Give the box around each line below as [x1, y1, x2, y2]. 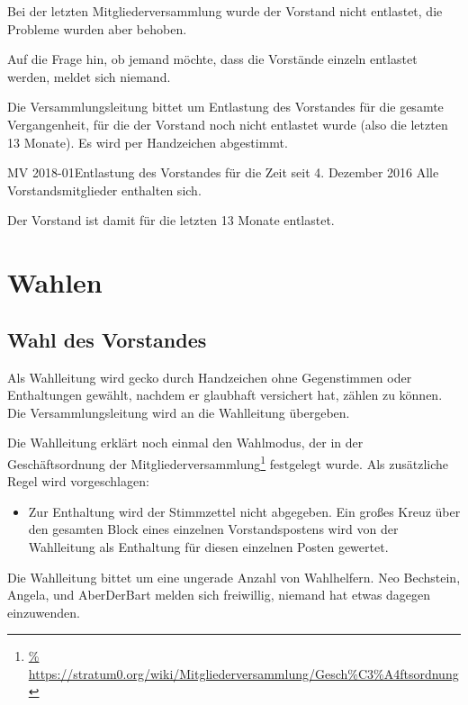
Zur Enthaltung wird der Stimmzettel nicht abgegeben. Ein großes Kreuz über [28, 502, 461, 520]
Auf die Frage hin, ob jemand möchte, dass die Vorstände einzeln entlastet [7, 50, 418, 68]
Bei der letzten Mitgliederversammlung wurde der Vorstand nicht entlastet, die [7, 2, 443, 20]
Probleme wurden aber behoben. [7, 19, 187, 38]
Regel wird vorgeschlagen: [7, 472, 149, 491]
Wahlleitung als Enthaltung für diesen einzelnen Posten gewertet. [28, 537, 389, 556]
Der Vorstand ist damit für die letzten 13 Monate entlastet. [7, 211, 335, 230]
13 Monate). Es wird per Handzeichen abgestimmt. [7, 132, 288, 151]
